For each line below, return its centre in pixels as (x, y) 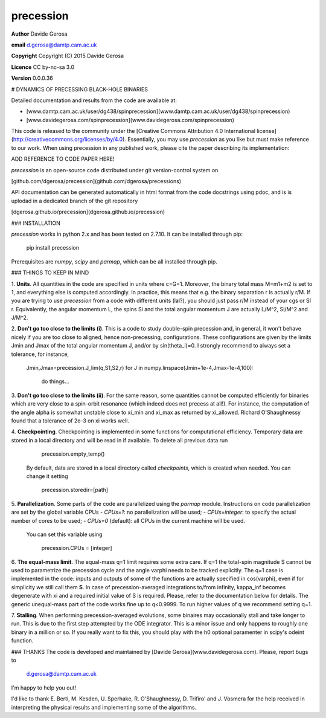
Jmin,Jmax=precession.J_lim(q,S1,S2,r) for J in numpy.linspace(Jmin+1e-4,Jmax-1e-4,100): (140, 368)
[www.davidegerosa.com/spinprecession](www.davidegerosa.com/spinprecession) (130, 120)
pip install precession (53, 248)
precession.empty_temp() (73, 454)
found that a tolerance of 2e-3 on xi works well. (70, 421)
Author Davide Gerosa (39, 34)
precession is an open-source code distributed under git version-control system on (115, 170)
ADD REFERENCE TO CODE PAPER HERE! (63, 159)
